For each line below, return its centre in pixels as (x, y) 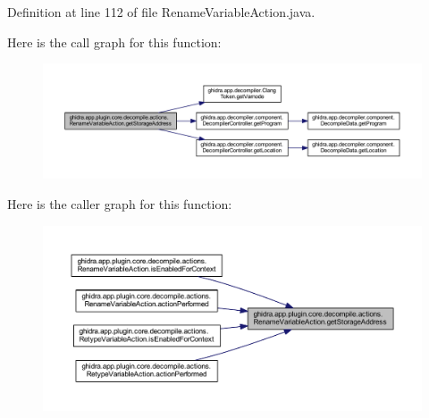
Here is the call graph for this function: (114, 42)
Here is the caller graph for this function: (120, 203)
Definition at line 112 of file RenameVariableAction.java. (161, 12)
